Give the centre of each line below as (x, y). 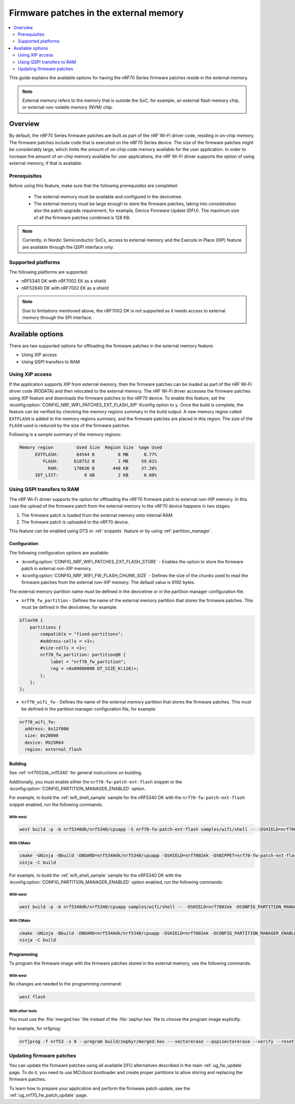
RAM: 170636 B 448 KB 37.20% (103, 468)
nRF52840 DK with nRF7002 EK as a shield (65, 288)
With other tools (23, 1011)
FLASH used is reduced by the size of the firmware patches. (70, 426)
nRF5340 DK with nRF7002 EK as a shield (64, 281)
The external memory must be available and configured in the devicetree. (108, 197)
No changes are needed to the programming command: (66, 984)
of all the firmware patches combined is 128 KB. (82, 217)
